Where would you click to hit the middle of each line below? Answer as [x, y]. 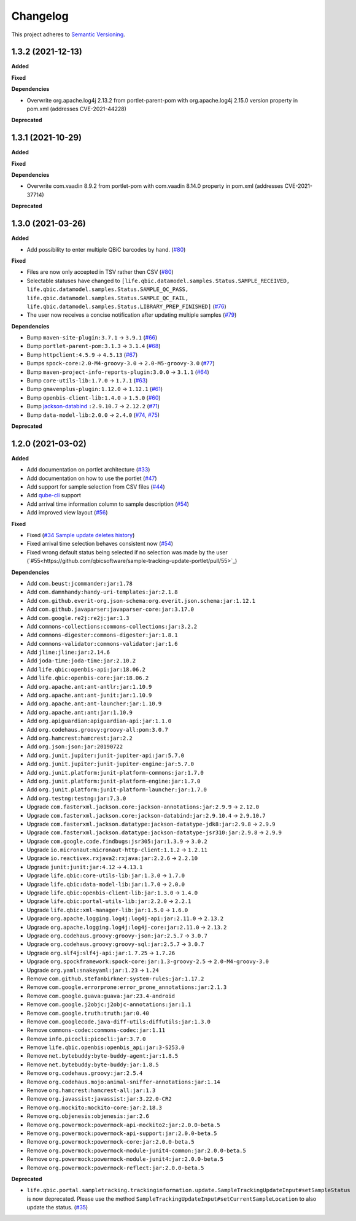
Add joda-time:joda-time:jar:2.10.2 [81, 661]
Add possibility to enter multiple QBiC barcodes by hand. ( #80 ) [106, 249]
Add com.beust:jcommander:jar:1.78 [80, 583]
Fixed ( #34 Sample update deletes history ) [81, 535]
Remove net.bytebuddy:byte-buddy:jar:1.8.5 [93, 1064]
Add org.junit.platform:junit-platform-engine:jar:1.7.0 [114, 781]
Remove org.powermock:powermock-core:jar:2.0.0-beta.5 [110, 1142]
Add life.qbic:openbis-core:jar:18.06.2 [88, 678]
